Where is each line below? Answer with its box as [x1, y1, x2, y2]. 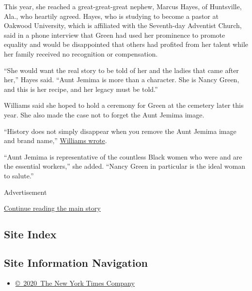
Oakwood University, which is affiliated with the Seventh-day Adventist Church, [4, 20, 242, 30]
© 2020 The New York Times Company [15, 277, 135, 288]
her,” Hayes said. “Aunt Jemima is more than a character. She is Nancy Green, [4, 74, 239, 85]
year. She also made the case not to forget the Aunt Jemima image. [4, 109, 205, 119]
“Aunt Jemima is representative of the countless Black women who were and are [4, 151, 242, 161]
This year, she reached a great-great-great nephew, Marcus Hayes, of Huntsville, [4, 1, 242, 11]
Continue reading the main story [4, 203, 101, 213]
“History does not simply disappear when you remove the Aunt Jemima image [4, 126, 236, 136]
